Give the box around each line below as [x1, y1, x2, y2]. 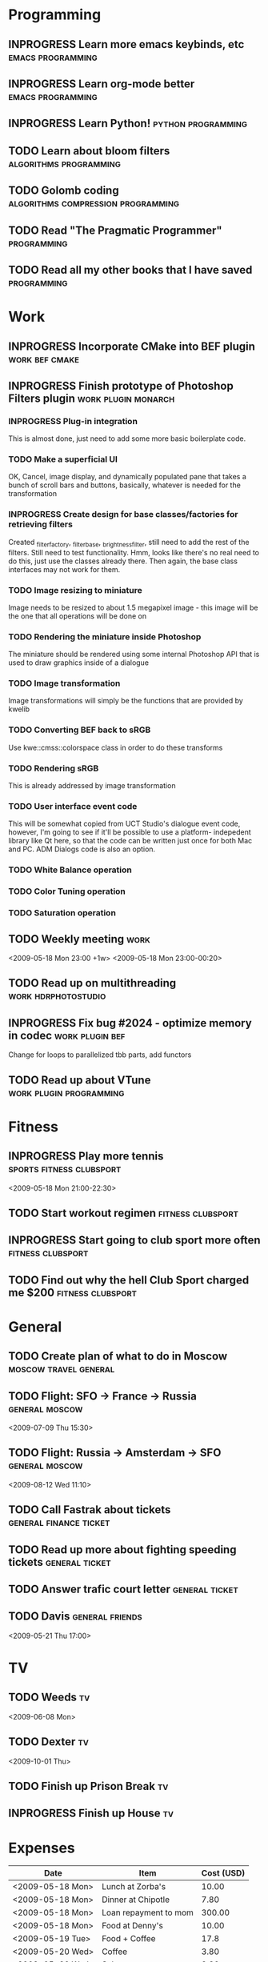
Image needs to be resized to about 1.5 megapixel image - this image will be [8, 603, 258, 612]
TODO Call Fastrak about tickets [8, 1503, 171, 1517]
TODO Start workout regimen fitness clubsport [8, 1206, 238, 1219]
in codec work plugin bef [8, 1028, 126, 1042]
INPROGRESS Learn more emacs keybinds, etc [8, 38, 245, 51]
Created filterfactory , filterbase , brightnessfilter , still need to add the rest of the [8, 537, 250, 549]
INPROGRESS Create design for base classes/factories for [8, 509, 238, 520]
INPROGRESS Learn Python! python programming [8, 117, 248, 130]
